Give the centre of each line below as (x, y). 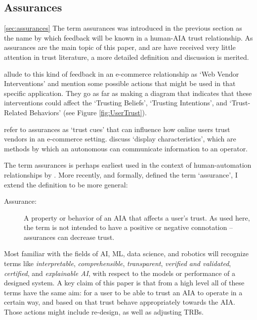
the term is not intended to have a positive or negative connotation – (128, 227)
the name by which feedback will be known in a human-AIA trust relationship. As (128, 37)
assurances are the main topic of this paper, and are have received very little (120, 47)
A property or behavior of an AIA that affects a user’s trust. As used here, (137, 217)
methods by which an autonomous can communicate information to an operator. (126, 148)
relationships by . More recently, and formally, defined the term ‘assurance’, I (121, 174)
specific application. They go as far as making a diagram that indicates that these (128, 93)
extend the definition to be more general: (66, 184)
